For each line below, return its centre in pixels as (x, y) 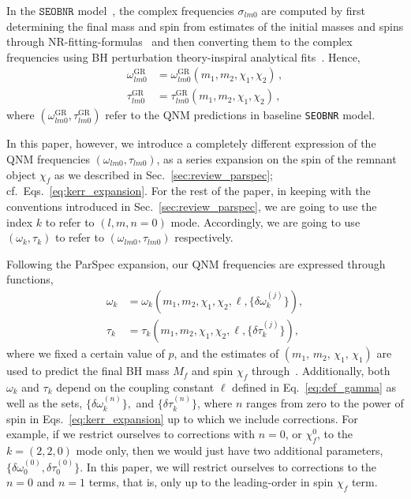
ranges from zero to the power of (325, 403)
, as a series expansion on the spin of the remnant (276, 159)
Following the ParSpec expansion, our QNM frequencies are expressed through (196, 263)
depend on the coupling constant (135, 386)
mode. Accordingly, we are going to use (265, 221)
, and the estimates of (226, 353)
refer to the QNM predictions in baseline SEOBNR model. (240, 115)
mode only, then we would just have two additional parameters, (230, 450)
